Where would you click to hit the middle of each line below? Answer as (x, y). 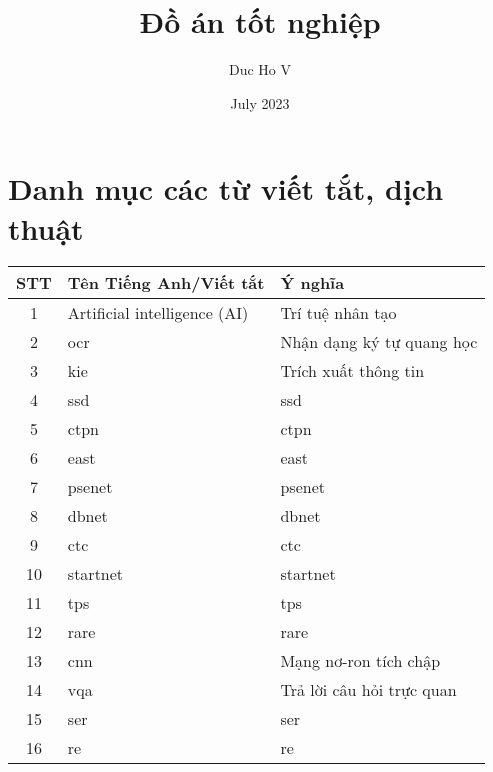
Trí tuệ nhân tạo (338, 313)
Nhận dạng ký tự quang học (379, 342)
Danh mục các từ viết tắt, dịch (226, 188)
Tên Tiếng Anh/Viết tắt (166, 283)
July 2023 (260, 102)
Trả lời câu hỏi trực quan (368, 690)
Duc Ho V (260, 69)
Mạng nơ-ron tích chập (360, 661)
